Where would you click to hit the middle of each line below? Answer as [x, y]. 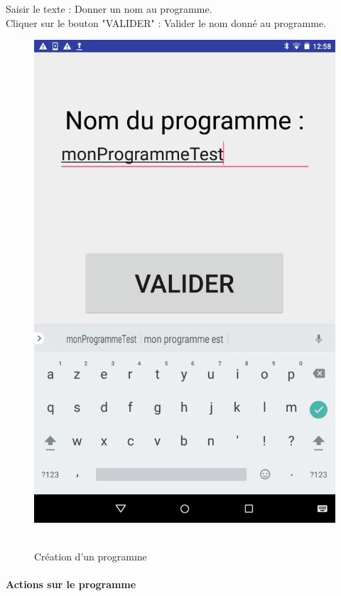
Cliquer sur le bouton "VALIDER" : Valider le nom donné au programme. [166, 22]
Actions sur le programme [71, 584]
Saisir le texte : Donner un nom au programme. [109, 9]
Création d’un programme [91, 556]
